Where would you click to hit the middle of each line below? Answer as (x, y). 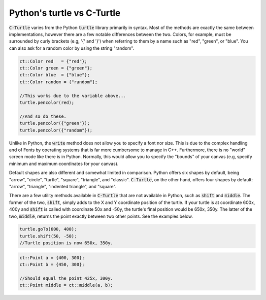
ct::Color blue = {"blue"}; (55, 75)
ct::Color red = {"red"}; (53, 61)
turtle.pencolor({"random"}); (56, 130)
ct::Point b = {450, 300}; (52, 265)
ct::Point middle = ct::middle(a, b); (66, 285)
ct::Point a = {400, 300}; (52, 258)
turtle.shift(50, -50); (48, 236)
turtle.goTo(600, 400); (48, 229)
